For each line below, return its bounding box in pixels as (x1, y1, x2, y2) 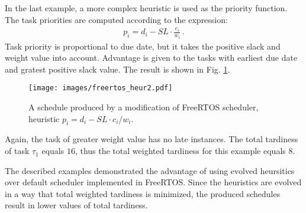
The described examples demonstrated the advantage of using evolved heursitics (5, 164, 295, 176)
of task (5, 145, 30, 157)
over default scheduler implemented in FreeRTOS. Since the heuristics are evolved (5, 176, 302, 188)
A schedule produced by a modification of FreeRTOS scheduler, (28, 101, 259, 113)
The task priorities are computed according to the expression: (5, 13, 228, 25)
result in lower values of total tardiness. (5, 199, 148, 211)
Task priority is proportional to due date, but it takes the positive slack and (5, 40, 281, 52)
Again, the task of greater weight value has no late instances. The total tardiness (5, 133, 298, 145)
